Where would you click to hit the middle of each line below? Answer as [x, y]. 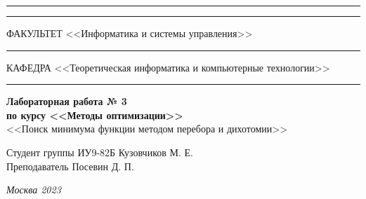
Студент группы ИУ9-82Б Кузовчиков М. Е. [100, 152]
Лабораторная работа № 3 [67, 101]
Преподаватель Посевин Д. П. [70, 166]
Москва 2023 [34, 190]
